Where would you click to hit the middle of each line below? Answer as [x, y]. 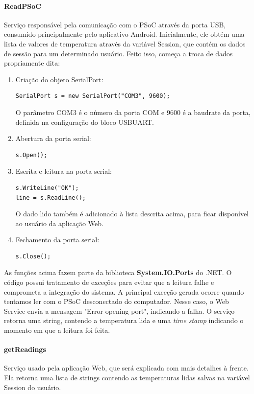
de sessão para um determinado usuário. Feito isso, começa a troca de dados [118, 53]
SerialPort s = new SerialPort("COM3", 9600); [93, 96]
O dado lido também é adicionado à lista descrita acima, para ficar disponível [132, 214]
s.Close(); [33, 256]
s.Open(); [31, 155]
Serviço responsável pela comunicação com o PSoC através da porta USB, [115, 24]
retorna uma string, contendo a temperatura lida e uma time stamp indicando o [124, 320]
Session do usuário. [33, 387]
